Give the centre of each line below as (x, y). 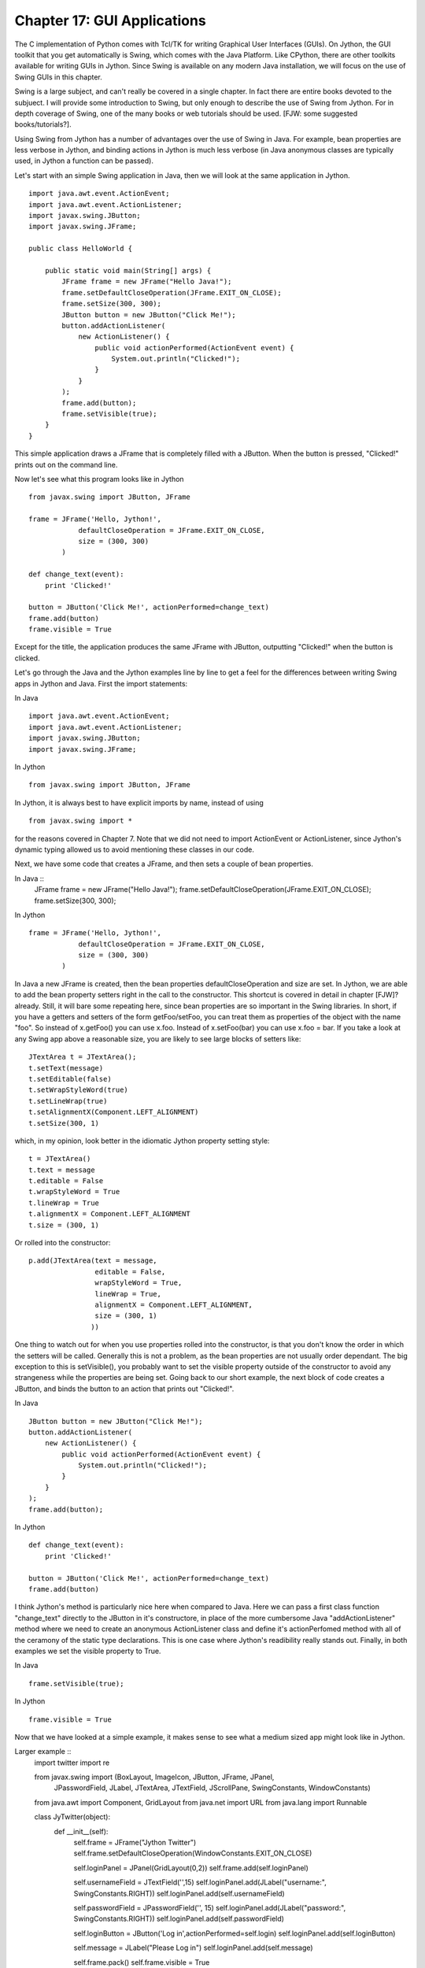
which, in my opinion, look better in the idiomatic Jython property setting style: (142, 1141)
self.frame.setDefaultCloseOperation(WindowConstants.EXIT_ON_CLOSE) (193, 1853)
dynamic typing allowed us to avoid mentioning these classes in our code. (135, 849)
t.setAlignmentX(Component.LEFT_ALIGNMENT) (114, 1112)
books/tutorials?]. (43, 124)
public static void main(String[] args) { (128, 270)
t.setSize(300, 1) (64, 1123)
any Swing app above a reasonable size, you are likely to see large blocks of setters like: (158, 1038)
